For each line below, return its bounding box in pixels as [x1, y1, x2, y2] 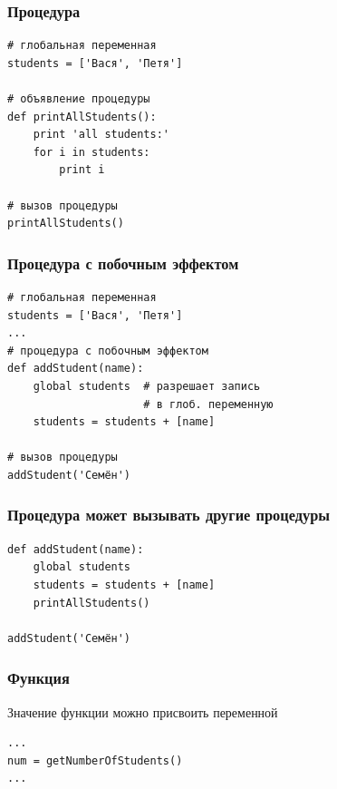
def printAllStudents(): [7, 110, 157, 123]
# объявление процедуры [7, 93, 150, 105]
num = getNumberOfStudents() [7, 754, 183, 767]
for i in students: [33, 145, 150, 159]
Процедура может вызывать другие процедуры [7, 503, 331, 526]
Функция [7, 667, 70, 689]
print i [59, 163, 105, 177]
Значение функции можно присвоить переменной [7, 702, 278, 721]
